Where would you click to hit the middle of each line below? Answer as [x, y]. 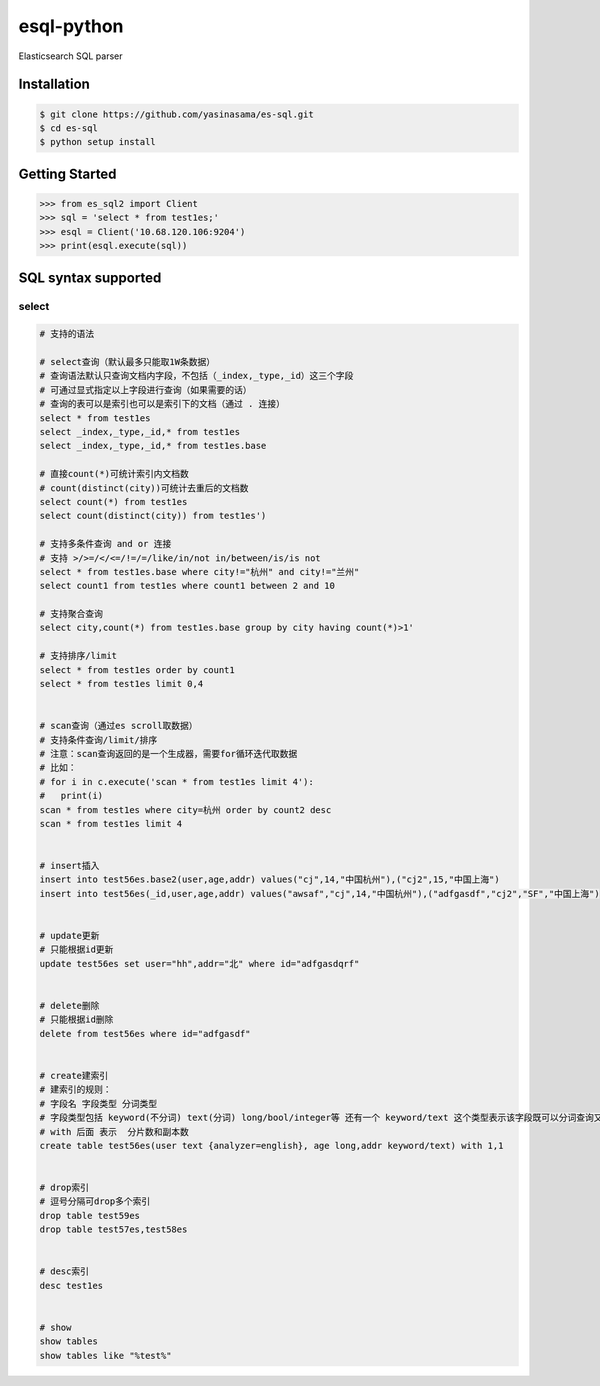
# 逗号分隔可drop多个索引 [95, 1201]
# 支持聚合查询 [71, 614]
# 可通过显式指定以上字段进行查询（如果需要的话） [145, 389]
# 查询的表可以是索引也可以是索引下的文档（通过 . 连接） [162, 404]
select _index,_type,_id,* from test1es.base [153, 446]
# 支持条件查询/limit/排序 [98, 739]
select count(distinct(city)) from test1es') [153, 516]
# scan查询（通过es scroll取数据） [119, 726]
